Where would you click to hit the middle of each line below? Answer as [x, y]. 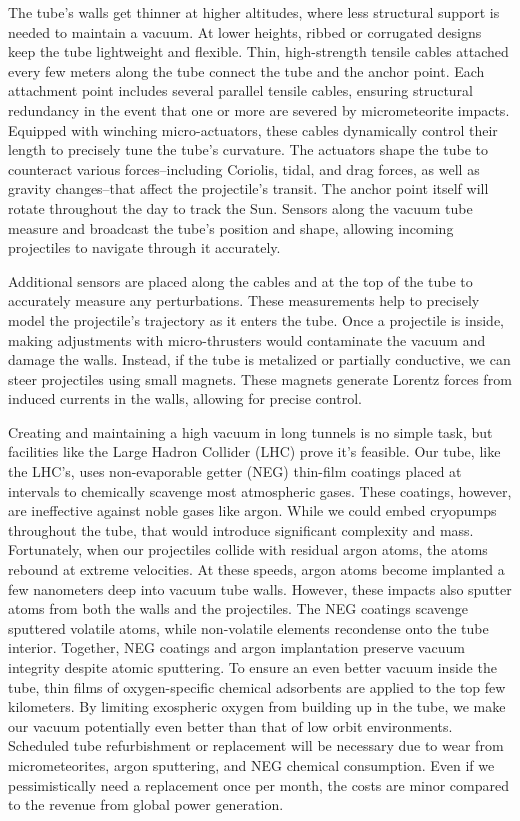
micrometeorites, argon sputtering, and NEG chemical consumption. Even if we [251, 764]
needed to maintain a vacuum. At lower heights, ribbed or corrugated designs [245, 31]
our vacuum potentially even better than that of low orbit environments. [230, 725]
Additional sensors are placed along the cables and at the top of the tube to [240, 280]
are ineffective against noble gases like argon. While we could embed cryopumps [252, 510]
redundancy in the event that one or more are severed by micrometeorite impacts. [259, 109]
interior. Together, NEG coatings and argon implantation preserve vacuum [236, 647]
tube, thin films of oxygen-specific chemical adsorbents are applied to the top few [257, 686]
